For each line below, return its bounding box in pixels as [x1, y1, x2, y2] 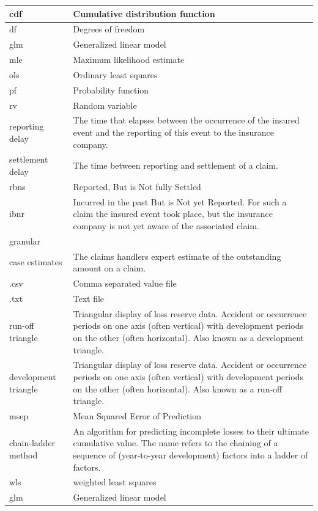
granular [9, 234, 41, 247]
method [9, 449, 38, 461]
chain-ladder [9, 436, 56, 449]
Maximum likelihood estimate [73, 53, 185, 66]
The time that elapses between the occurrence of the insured [73, 114, 300, 127]
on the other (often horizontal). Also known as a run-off [73, 382, 283, 395]
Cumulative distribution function [73, 7, 215, 20]
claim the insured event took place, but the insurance [73, 207, 273, 220]
